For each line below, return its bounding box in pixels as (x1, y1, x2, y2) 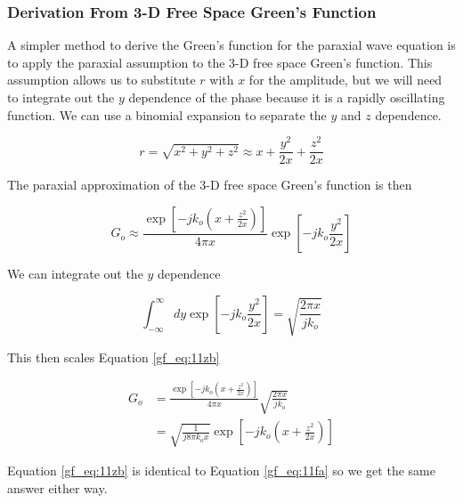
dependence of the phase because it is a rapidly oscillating (128, 88, 445, 106)
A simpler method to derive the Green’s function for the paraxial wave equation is (7, 36, 456, 54)
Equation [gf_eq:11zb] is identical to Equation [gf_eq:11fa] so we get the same (7, 461, 435, 480)
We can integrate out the (7, 264, 143, 283)
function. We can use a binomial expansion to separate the (7, 105, 327, 124)
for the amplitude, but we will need (248, 70, 443, 89)
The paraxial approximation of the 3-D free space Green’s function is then (7, 175, 412, 194)
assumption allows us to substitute (7, 70, 196, 89)
